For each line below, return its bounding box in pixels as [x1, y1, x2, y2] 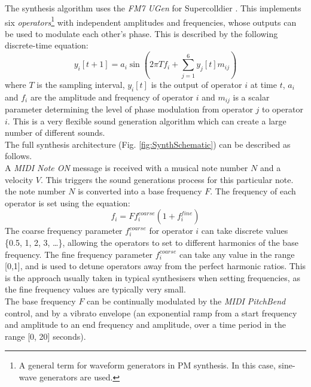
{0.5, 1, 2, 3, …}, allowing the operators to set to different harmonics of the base [5, 236, 298, 248]
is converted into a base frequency [78, 185, 202, 197]
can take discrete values [201, 224, 288, 237]
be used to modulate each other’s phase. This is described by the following [5, 27, 278, 39]
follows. [5, 150, 32, 162]
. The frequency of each [210, 185, 296, 197]
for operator [149, 224, 193, 237]
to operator [262, 103, 303, 115]
